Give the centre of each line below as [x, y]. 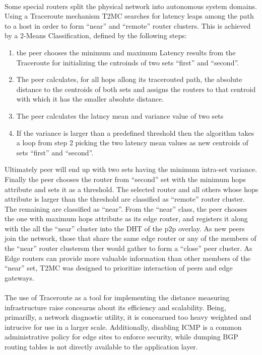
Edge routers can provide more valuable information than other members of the [127, 258]
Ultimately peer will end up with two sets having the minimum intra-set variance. [131, 169]
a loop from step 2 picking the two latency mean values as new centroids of [132, 143]
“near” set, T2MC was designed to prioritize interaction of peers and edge [119, 268]
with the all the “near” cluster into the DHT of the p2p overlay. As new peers [125, 228]
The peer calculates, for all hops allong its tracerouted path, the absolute [129, 79]
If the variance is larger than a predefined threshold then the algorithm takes [135, 132]
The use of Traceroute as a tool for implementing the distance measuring [117, 297]
